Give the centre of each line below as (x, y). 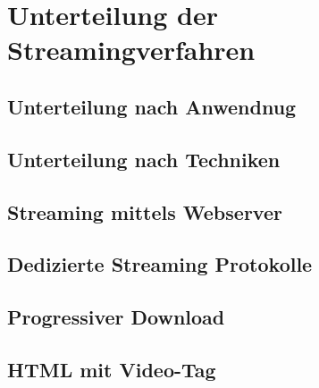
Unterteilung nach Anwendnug (152, 106)
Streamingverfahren (131, 50)
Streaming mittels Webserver (145, 211)
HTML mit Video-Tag (112, 369)
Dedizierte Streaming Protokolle (160, 264)
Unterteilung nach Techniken (144, 159)
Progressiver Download (116, 317)
